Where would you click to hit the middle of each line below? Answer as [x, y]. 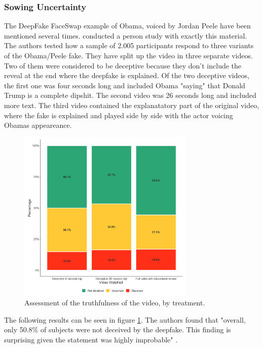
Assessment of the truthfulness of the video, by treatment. [115, 303]
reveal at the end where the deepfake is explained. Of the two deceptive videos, [127, 75]
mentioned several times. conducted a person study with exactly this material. [126, 35]
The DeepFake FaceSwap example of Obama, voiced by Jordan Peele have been [127, 26]
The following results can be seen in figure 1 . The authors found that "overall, [125, 319]
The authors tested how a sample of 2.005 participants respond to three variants [129, 45]
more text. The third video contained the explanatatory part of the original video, [132, 105]
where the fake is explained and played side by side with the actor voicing [119, 115]
